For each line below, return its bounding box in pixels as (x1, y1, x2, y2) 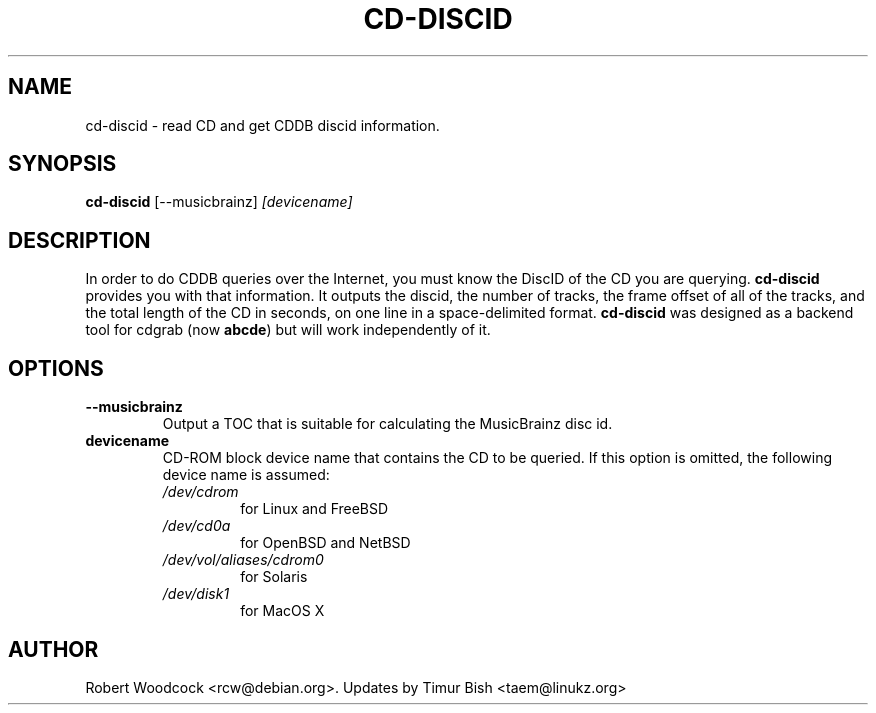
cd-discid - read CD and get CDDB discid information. (85, 116, 440, 134)
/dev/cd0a (162, 517, 231, 535)
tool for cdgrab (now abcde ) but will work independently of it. (85, 321, 491, 339)
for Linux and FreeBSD (240, 500, 389, 518)
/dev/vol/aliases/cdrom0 (162, 551, 324, 569)
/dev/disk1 (162, 585, 230, 603)
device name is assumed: (162, 466, 330, 484)
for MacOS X (240, 602, 325, 620)
